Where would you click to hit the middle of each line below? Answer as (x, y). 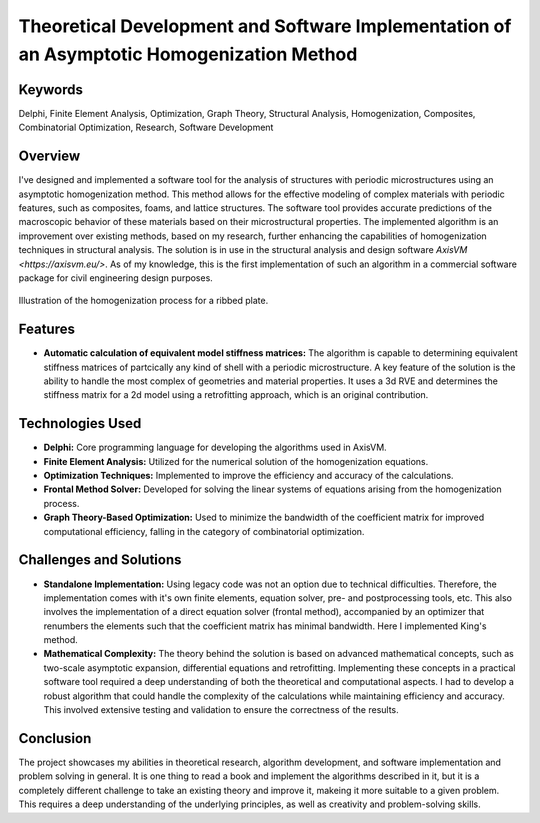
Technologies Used (80, 423)
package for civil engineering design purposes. (116, 277)
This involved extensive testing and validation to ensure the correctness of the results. (221, 710)
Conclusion (55, 738)
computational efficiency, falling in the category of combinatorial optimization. (204, 531)
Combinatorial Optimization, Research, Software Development (146, 127)
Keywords (51, 89)
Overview (49, 156)
